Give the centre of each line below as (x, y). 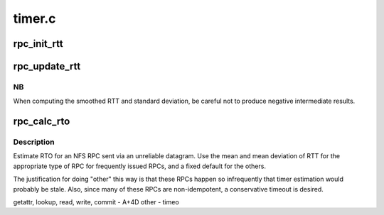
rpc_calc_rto (42, 122)
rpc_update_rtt (47, 66)
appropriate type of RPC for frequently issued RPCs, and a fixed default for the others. (140, 166)
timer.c (34, 18)
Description (34, 142)
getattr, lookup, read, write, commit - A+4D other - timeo (96, 202)
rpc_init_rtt (38, 44)
